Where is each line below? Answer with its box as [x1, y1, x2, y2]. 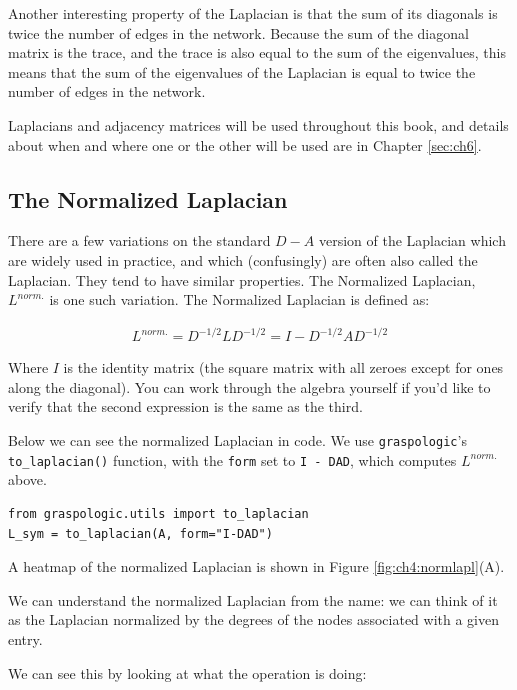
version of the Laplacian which [318, 230, 506, 251]
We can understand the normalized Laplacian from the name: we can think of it [8, 589, 498, 610]
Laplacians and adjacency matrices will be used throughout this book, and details [8, 114, 509, 135]
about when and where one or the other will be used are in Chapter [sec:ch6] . [8, 134, 482, 155]
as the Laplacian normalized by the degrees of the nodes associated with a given [8, 609, 500, 630]
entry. [8, 628, 43, 649]
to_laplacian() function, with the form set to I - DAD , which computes [8, 449, 457, 470]
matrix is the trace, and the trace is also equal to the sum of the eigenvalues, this [8, 42, 506, 63]
